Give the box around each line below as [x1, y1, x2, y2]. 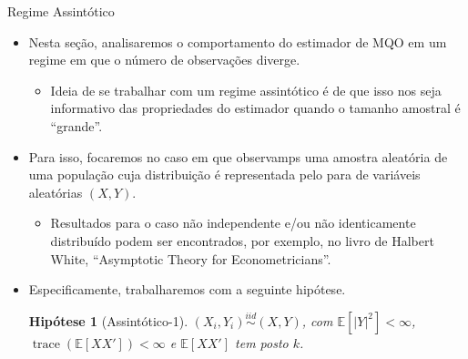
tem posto [235, 333, 289, 352]
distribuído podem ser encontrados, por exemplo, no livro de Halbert [50, 231, 434, 250]
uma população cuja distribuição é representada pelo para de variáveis [28, 165, 421, 184]
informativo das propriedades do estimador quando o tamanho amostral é [50, 98, 461, 118]
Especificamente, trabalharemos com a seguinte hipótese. [28, 280, 346, 299]
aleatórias [28, 182, 83, 201]
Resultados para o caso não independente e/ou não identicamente [50, 213, 416, 232]
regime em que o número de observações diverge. [28, 50, 300, 69]
